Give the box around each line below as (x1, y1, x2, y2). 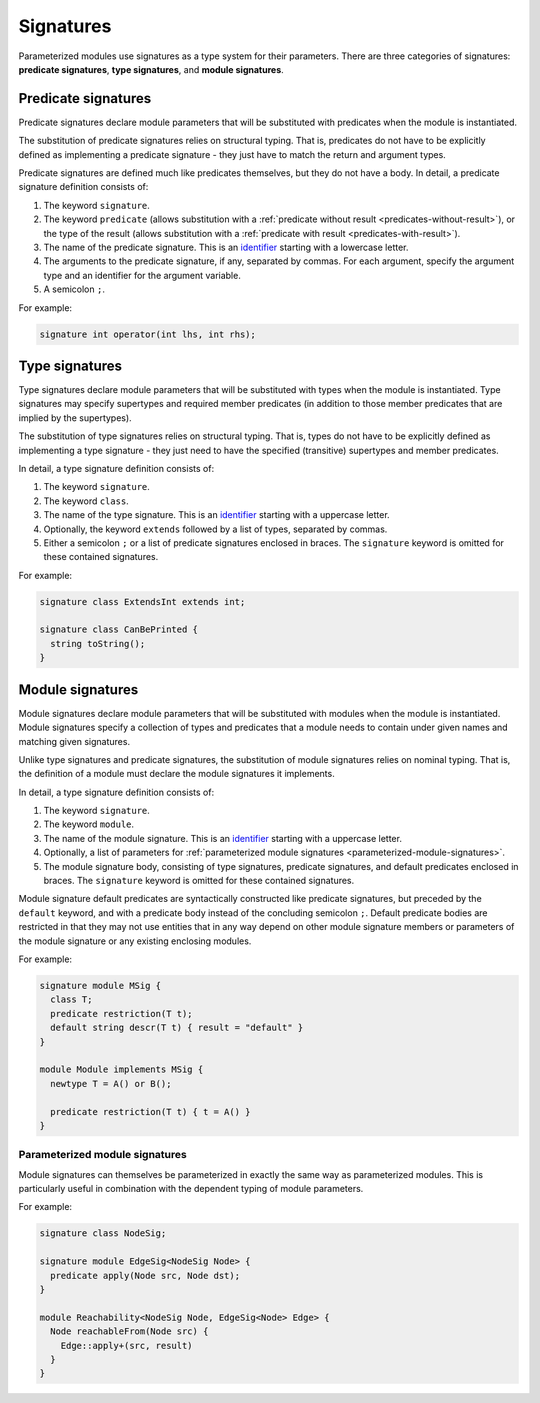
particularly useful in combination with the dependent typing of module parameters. (18, 1183, 364, 1195)
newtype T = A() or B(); (50, 1078, 172, 1089)
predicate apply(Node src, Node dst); (50, 1270, 240, 1281)
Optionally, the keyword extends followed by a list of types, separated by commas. (43, 523, 388, 535)
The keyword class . (43, 495, 129, 507)
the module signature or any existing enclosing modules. (18, 935, 252, 947)
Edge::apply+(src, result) (60, 1340, 194, 1351)
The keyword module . (43, 818, 135, 830)
